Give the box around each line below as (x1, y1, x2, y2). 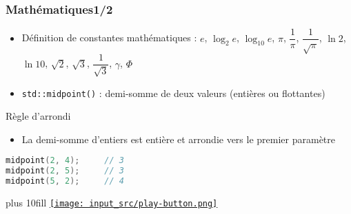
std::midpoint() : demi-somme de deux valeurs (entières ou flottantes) (21, 85, 325, 100)
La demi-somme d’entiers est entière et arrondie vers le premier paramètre (21, 131, 336, 146)
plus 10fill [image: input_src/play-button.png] (6, 195, 218, 209)
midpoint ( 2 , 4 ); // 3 (6, 156, 124, 166)
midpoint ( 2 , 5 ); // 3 (6, 166, 124, 176)
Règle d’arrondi (6, 109, 71, 123)
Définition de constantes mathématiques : (21, 30, 197, 45)
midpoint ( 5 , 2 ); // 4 (6, 176, 124, 186)
